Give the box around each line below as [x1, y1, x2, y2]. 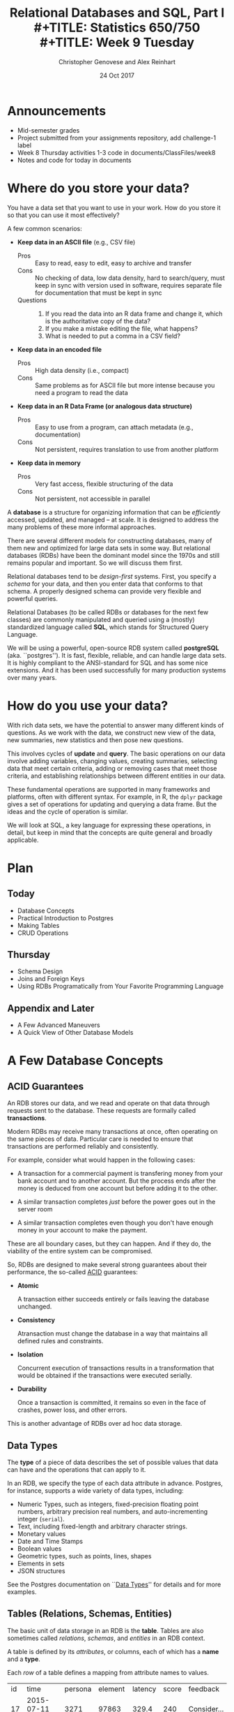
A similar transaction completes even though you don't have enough [17, 1218, 214, 1227]
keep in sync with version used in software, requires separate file [34, 281, 222, 289]
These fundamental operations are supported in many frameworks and [7, 785, 210, 793]
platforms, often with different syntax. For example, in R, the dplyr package [7, 792, 223, 801]
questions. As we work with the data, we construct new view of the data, [7, 728, 216, 737]
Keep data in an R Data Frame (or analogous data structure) [17, 401, 193, 410]
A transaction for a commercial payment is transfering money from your [17, 1169, 224, 1178]
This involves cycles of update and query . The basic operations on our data [7, 749, 226, 758]
